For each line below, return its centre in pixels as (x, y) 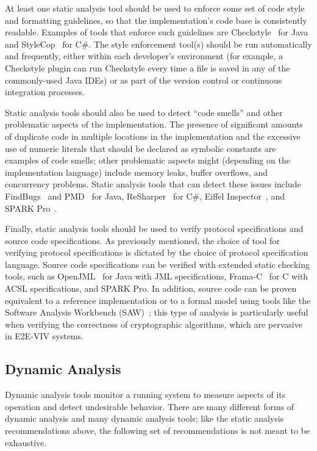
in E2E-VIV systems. (44, 336)
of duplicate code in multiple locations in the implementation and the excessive (153, 136)
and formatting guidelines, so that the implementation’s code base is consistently (156, 20)
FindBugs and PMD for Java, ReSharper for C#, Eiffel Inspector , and (145, 196)
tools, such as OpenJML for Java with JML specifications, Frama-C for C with (157, 276)
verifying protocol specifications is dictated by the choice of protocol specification (157, 252)
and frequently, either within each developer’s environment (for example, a (144, 56)
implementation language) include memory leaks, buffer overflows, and (137, 172)
